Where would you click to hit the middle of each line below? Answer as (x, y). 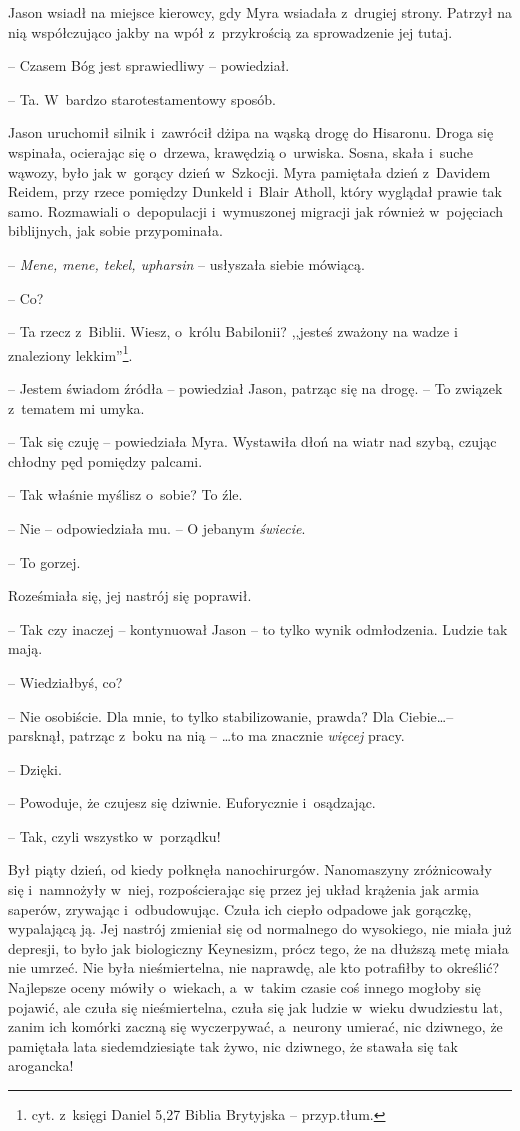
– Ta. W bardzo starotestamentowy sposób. (142, 98)
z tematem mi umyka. (76, 407)
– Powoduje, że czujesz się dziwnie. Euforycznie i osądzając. (192, 802)
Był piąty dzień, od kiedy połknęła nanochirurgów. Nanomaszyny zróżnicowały (250, 869)
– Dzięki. (35, 768)
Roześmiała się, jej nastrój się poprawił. (130, 595)
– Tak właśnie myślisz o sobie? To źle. (125, 494)
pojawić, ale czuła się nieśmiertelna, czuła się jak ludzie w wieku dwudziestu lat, (255, 1006)
